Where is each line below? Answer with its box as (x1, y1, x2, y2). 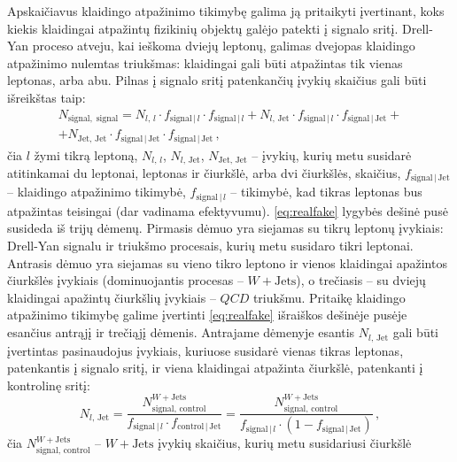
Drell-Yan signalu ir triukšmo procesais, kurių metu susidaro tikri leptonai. (7, 236, 414, 255)
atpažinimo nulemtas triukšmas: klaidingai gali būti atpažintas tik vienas (7, 53, 403, 72)
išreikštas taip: (7, 88, 86, 106)
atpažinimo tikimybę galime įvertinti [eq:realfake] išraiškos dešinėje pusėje (7, 305, 407, 324)
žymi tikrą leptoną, (34, 145, 138, 164)
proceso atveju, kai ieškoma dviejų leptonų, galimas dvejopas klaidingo (32, 36, 415, 55)
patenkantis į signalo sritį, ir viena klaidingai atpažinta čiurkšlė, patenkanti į (7, 358, 423, 377)
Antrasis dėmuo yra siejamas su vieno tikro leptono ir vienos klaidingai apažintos (7, 253, 447, 272)
